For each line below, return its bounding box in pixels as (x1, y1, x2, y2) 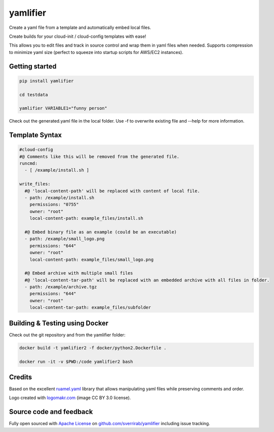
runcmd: (19, 161, 38, 166)
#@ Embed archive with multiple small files (24, 270, 133, 276)
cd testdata (19, 92, 48, 98)
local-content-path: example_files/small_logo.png (29, 256, 154, 262)
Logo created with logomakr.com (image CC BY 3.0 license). (9, 395, 131, 401)
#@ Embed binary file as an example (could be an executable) (24, 229, 177, 235)
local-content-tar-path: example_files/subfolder (29, 305, 151, 310)
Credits (9, 373, 32, 381)
